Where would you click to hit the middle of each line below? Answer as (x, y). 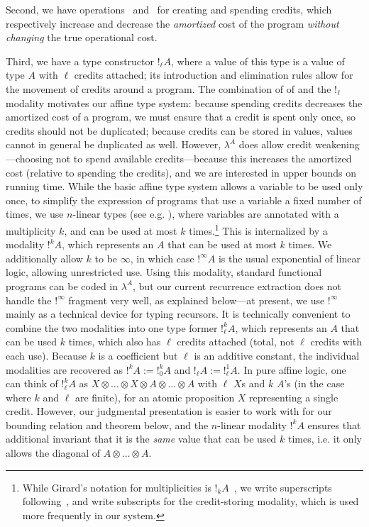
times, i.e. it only (325, 439)
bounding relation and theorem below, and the (107, 425)
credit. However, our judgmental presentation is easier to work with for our (169, 411)
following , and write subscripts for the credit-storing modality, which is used (191, 501)
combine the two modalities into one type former (112, 327)
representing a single (294, 397)
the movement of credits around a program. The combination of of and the (169, 88)
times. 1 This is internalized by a (258, 229)
